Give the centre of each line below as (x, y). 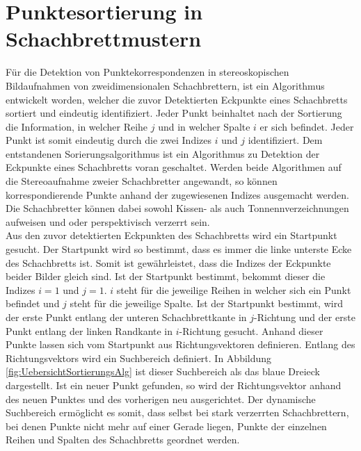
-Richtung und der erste (305, 317)
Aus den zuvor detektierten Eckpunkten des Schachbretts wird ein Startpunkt (171, 235)
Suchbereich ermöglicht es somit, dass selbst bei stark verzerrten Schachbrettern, (177, 412)
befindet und (33, 303)
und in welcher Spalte (204, 126)
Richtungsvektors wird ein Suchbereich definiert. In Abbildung (139, 358)
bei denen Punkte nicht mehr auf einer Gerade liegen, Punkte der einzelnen (166, 426)
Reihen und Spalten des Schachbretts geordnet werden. (123, 440)
